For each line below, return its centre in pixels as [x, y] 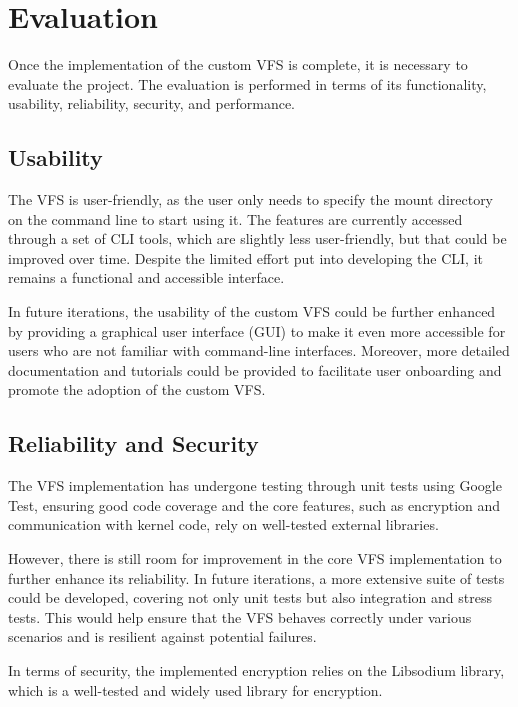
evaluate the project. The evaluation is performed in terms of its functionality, [247, 83]
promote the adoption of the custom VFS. [137, 389]
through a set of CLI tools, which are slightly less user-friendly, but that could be [257, 238]
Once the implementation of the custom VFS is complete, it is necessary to [238, 64]
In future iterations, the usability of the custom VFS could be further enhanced [252, 311]
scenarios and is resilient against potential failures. [162, 636]
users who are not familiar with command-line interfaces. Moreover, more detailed [259, 350]
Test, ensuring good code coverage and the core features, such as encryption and [254, 504]
